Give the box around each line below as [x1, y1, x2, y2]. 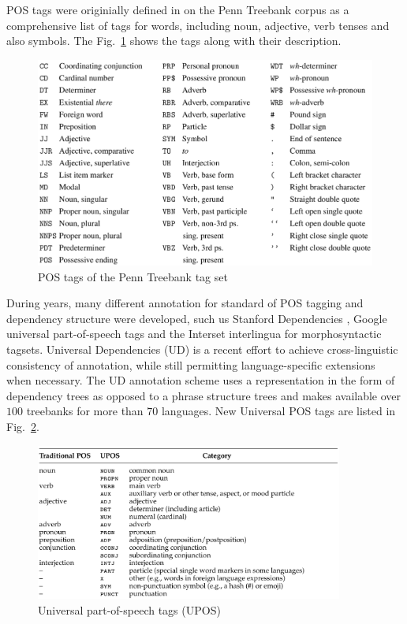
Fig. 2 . [6, 418, 39, 434]
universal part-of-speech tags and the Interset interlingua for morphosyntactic [6, 325, 382, 342]
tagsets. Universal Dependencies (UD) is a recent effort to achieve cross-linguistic [6, 341, 398, 358]
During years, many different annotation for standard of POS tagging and [6, 295, 364, 311]
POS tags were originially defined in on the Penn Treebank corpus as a [6, 2, 349, 17]
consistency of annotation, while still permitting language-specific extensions [6, 356, 375, 373]
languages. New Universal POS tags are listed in [161, 403, 396, 419]
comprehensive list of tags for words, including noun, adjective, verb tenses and [6, 17, 390, 33]
